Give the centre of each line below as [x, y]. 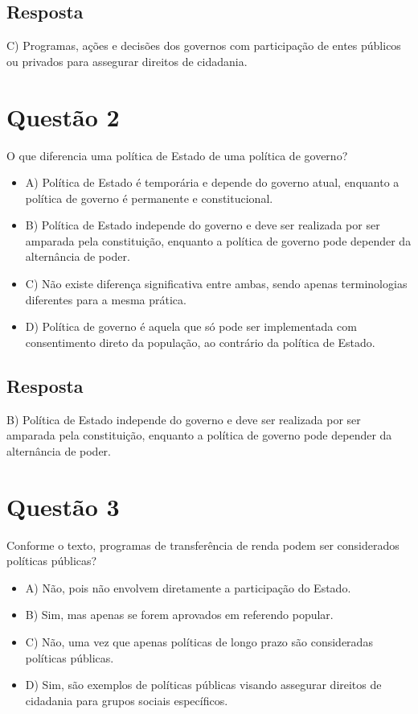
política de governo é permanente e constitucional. [149, 198]
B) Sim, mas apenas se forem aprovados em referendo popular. [179, 615]
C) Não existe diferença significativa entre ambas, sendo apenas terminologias [216, 284]
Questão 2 [63, 116]
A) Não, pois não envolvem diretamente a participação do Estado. [188, 587]
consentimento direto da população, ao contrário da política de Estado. [200, 342]
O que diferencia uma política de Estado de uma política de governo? [177, 155]
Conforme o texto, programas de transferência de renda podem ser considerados [203, 545]
